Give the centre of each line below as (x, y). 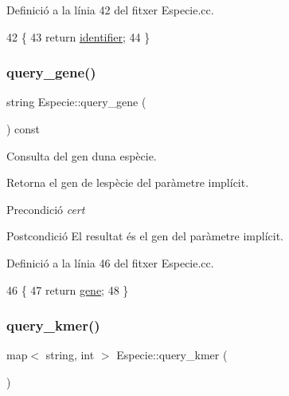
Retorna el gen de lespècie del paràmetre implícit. (128, 182)
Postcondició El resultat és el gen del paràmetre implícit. (145, 236)
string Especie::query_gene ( (76, 102)
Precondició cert (46, 209)
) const (23, 129)
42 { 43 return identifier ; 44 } (78, 36)
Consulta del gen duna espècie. (82, 155)
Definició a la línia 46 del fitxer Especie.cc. (110, 262)
